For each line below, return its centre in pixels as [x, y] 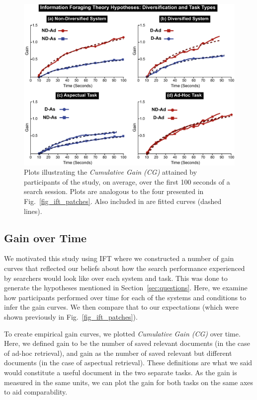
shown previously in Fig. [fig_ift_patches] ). [71, 316]
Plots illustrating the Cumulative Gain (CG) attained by [111, 172]
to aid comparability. [36, 392]
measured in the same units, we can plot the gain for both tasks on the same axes [129, 382]
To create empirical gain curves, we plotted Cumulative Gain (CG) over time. [122, 333]
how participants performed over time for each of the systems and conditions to [125, 297]
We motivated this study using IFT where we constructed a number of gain [119, 258]
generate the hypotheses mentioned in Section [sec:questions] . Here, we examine [126, 288]
